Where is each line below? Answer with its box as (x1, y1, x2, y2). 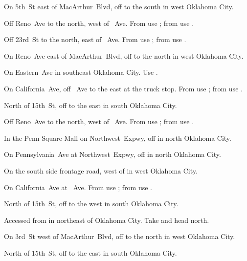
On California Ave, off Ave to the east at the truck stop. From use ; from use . (4, 83, 243, 93)
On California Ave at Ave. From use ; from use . (4, 182, 153, 192)
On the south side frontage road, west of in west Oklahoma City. (4, 165, 198, 175)
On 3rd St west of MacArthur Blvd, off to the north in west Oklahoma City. (4, 231, 235, 241)
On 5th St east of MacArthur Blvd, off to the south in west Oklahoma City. (4, 1, 234, 11)
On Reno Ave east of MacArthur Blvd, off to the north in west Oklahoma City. (4, 50, 244, 61)
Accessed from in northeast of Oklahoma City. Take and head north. (4, 215, 209, 225)
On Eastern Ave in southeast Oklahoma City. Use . (4, 67, 158, 77)
